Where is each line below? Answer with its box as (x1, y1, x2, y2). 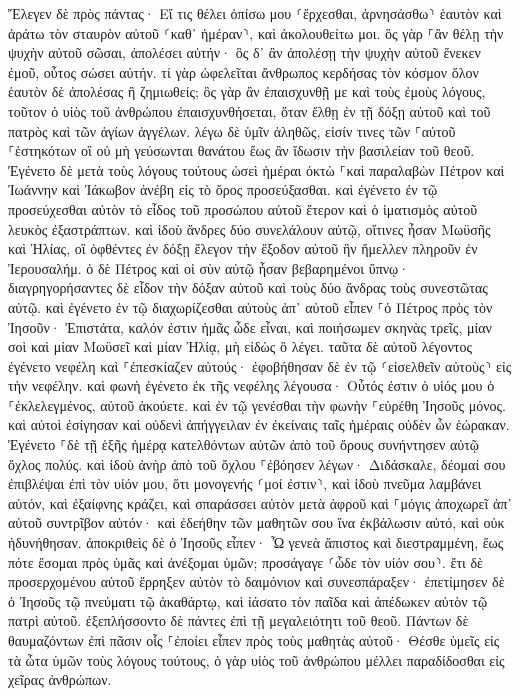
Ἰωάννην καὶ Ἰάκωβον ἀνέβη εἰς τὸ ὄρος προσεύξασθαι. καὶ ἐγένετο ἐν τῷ (8, 179, 438, 200)
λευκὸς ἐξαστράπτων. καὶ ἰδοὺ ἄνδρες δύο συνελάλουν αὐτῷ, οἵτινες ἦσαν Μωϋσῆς (8, 218, 491, 239)
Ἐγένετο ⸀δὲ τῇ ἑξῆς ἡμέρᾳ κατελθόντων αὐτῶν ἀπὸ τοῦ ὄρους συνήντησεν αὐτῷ (8, 434, 479, 455)
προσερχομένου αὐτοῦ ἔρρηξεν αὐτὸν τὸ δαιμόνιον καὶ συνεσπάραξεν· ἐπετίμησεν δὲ (8, 571, 505, 592)
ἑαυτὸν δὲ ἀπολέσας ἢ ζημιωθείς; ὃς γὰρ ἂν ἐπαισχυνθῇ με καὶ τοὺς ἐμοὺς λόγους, (8, 81, 486, 102)
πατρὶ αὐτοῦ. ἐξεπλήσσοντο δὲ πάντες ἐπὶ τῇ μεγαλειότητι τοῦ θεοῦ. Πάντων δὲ (8, 610, 469, 631)
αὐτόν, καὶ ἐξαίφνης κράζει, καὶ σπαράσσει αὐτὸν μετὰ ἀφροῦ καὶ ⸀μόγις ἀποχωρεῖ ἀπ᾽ (8, 492, 512, 513)
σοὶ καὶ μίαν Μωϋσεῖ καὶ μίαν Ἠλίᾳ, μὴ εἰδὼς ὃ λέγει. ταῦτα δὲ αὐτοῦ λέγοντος (8, 336, 472, 357)
